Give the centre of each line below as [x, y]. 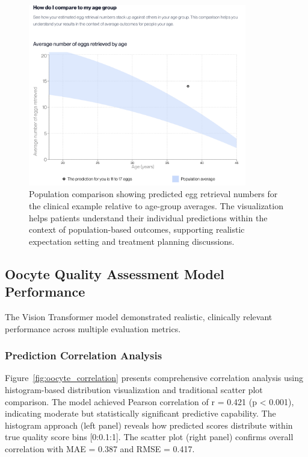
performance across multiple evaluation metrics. [93, 328]
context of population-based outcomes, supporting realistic [137, 229]
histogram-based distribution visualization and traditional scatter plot [134, 389]
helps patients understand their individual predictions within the [148, 217]
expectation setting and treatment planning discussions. [132, 241]
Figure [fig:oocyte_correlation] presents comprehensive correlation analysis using [154, 378]
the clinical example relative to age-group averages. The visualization [156, 206]
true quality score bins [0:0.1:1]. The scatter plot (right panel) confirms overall [149, 437]
